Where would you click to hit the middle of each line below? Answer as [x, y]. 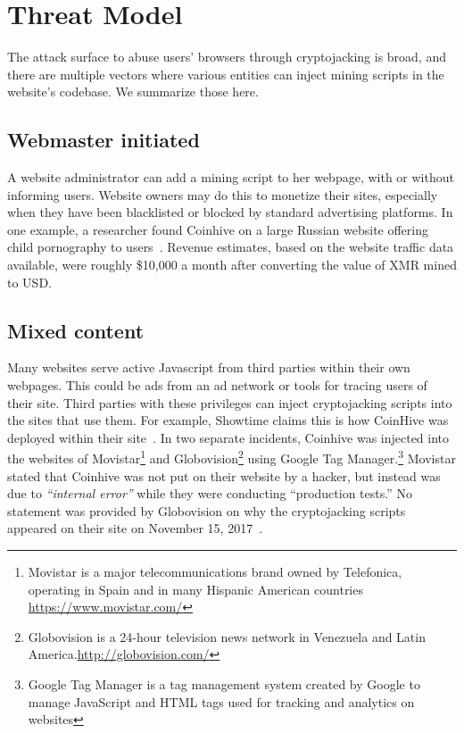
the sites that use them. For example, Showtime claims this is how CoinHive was [228, 420]
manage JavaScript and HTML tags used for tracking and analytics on [221, 701]
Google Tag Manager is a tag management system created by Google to [224, 684]
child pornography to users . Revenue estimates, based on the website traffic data [231, 247]
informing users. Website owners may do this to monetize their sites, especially [223, 194]
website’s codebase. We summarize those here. [133, 92]
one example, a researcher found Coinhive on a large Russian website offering [218, 229]
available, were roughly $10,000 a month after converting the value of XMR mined [232, 265]
